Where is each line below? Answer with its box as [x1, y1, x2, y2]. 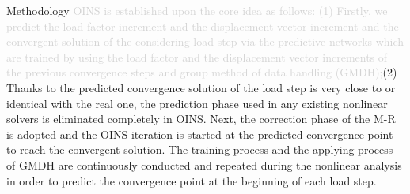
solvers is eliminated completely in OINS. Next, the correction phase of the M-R [6, 110, 396, 127]
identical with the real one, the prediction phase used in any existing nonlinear [6, 95, 388, 111]
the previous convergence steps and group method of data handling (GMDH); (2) [6, 64, 397, 80]
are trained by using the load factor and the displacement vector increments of [6, 48, 388, 65]
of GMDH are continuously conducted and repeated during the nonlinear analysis [6, 156, 402, 173]
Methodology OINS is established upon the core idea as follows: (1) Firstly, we [6, 2, 388, 18]
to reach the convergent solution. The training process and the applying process [6, 141, 393, 158]
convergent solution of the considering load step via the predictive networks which [6, 33, 404, 50]
